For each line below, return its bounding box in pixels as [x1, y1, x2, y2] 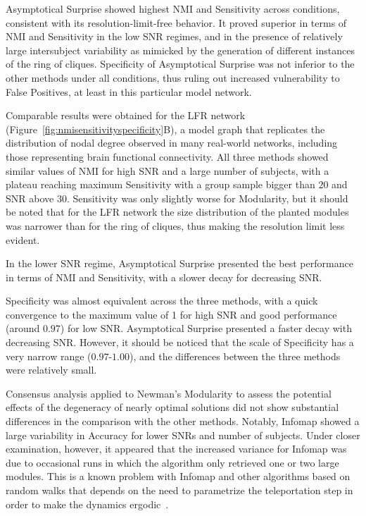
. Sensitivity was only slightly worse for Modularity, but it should [66, 190, 348, 205]
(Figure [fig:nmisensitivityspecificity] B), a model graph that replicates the [6, 121, 325, 136]
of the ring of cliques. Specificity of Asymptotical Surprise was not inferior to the [6, 56, 355, 71]
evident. [6, 232, 40, 247]
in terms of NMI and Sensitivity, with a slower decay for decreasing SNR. [6, 269, 322, 284]
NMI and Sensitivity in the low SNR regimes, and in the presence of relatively [6, 29, 343, 44]
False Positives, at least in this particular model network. [6, 84, 252, 99]
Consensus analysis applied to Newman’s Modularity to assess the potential [6, 386, 332, 400]
